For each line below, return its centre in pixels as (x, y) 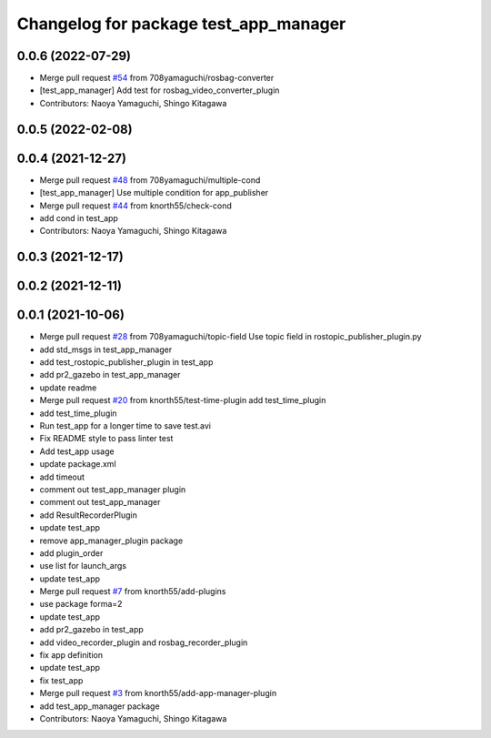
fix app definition (71, 655)
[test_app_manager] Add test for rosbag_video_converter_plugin (160, 90)
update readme (68, 388)
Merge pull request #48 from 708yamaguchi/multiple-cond (150, 180)
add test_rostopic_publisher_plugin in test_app (126, 362)
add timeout (62, 477)
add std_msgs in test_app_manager (106, 349)
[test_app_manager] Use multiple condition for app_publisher (154, 193)
